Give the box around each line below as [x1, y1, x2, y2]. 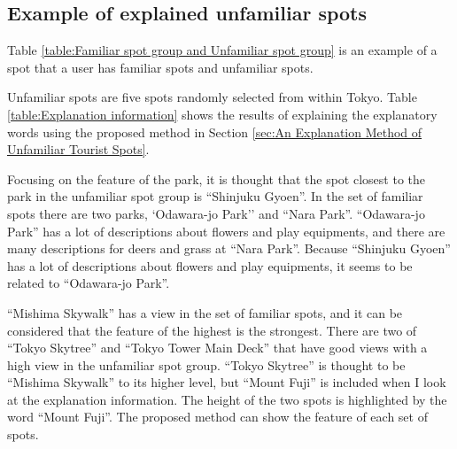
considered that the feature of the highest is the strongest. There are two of [7, 321, 417, 339]
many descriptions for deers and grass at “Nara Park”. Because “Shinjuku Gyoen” [7, 239, 451, 258]
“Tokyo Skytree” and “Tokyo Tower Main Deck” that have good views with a [7, 338, 428, 357]
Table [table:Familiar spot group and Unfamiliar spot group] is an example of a [7, 41, 438, 59]
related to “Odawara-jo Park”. [7, 274, 170, 292]
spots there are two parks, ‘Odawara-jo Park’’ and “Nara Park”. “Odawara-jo [7, 204, 425, 222]
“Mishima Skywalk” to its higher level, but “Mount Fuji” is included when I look [7, 373, 446, 391]
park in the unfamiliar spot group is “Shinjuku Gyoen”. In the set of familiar [7, 187, 423, 205]
